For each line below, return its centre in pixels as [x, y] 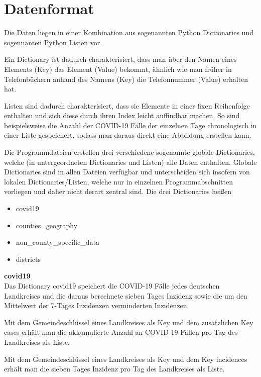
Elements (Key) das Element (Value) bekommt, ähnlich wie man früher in [118, 69]
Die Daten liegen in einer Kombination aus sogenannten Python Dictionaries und [129, 32]
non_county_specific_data [57, 242]
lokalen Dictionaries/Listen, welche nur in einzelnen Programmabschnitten [118, 181]
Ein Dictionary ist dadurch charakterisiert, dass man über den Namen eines [120, 59]
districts [28, 259]
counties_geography [47, 225]
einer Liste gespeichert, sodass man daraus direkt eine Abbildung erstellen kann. [128, 135]
